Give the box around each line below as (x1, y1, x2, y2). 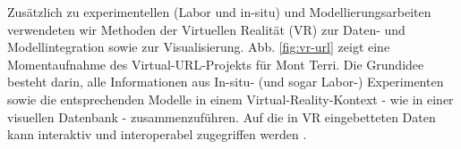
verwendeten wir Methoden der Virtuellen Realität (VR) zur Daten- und (7, 20, 406, 38)
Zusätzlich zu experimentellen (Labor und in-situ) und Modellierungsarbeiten (7, 3, 431, 21)
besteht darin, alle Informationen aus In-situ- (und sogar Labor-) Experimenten (7, 72, 444, 91)
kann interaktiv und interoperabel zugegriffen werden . (7, 125, 307, 144)
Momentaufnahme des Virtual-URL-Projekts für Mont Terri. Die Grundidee (7, 54, 424, 73)
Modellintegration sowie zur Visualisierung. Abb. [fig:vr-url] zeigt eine (7, 37, 390, 56)
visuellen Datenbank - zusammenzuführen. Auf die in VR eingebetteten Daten (7, 107, 436, 126)
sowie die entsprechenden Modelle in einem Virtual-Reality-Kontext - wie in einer (7, 89, 454, 108)
